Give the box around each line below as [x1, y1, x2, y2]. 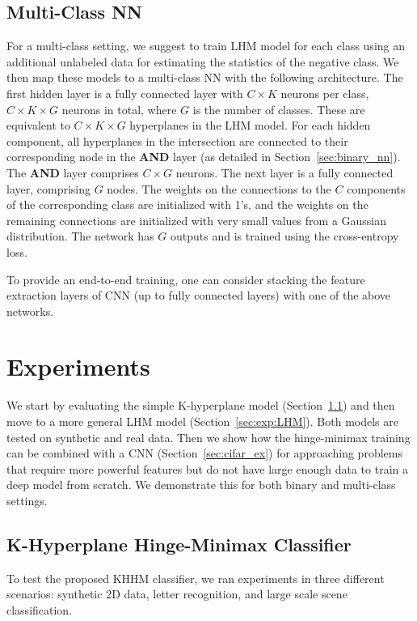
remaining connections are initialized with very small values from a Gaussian [6, 211, 387, 228]
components [347, 180, 406, 197]
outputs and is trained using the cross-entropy [170, 228, 399, 245]
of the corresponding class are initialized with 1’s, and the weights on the [6, 196, 369, 213]
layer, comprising [6, 180, 91, 197]
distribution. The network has [6, 228, 154, 245]
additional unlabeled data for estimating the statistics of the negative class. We [6, 53, 399, 70]
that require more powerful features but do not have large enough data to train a [6, 460, 408, 477]
